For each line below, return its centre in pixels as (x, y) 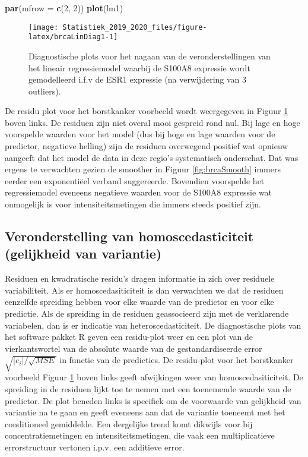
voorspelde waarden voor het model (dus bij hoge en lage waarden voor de (140, 134)
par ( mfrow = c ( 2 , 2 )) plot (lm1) (64, 8)
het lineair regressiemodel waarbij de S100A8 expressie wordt (139, 67)
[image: (44, 27)
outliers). (45, 91)
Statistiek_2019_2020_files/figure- (135, 27)
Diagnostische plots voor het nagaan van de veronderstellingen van (150, 56)
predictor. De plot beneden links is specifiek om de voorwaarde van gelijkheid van (153, 400)
